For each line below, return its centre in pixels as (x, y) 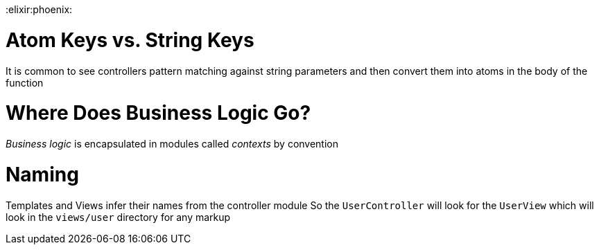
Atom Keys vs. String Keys (130, 40)
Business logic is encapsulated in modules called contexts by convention (172, 144)
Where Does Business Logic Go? (158, 113)
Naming (42, 174)
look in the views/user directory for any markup (118, 217)
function (25, 82)
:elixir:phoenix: (39, 9)
